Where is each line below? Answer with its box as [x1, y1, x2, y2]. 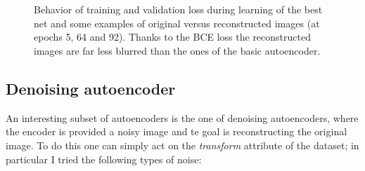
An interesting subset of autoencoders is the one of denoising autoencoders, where [6, 110, 359, 125]
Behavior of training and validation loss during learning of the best [34, 2, 323, 17]
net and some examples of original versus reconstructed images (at [34, 15, 320, 30]
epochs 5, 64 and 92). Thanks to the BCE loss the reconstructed [34, 29, 311, 44]
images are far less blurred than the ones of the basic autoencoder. [34, 43, 321, 57]
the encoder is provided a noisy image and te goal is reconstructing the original [6, 124, 347, 139]
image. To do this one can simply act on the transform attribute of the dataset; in [6, 137, 359, 152]
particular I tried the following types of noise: [6, 151, 202, 166]
